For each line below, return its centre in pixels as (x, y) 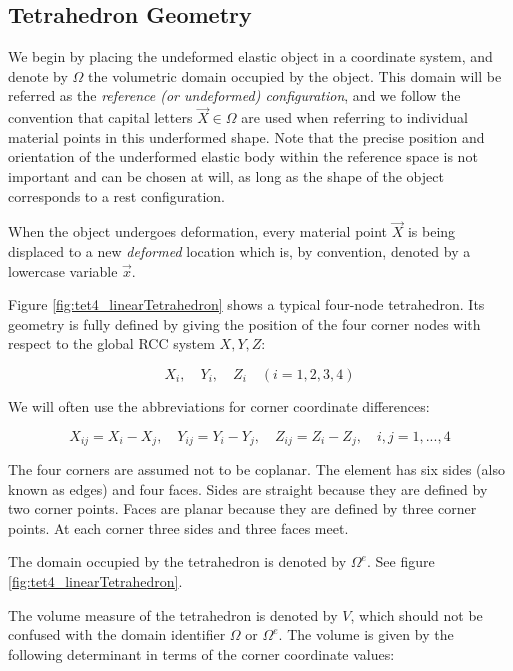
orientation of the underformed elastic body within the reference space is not (243, 156)
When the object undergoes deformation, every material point (198, 231)
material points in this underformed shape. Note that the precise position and (246, 136)
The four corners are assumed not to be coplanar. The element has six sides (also (256, 469)
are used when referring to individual (354, 117)
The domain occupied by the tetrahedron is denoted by (177, 561)
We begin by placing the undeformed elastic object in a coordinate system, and (250, 56)
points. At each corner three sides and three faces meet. (178, 527)
